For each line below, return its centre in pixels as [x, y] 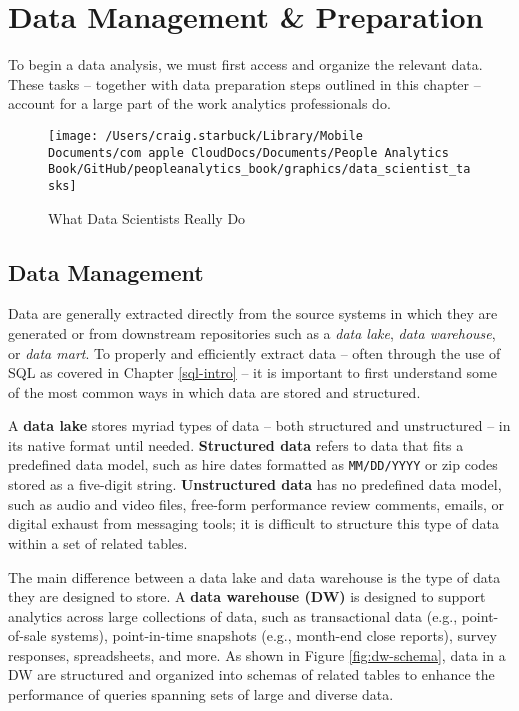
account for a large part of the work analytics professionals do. [199, 103]
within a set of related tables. [98, 542]
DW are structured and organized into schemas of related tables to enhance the [251, 674]
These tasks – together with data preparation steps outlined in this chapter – [244, 83]
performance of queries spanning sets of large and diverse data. [201, 694]
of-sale [27, 635]
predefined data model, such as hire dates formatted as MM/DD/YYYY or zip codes [253, 464]
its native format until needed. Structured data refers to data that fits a [236, 444]
